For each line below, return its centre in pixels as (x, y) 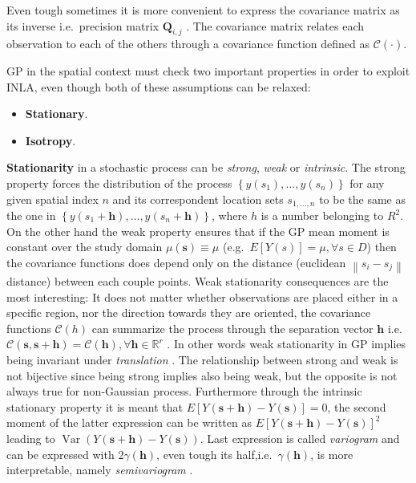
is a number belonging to (322, 215)
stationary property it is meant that (95, 406)
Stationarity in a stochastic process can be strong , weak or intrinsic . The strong (206, 167)
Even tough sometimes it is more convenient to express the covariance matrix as (203, 10)
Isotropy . (50, 140)
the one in (31, 215)
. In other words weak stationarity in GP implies (287, 344)
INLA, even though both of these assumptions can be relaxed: (159, 86)
